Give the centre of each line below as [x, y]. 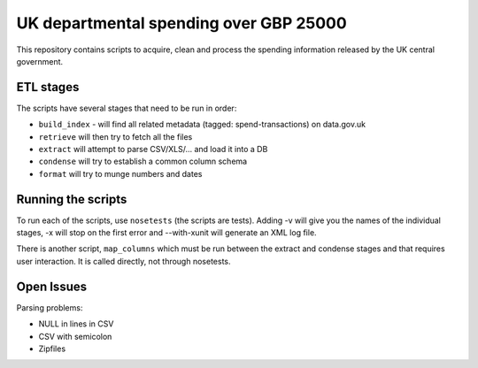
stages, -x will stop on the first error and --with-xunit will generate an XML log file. [167, 233]
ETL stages [48, 87]
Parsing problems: [50, 307]
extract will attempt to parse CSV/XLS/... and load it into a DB [153, 149]
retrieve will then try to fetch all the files [116, 136]
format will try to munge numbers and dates [120, 173]
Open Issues [52, 286]
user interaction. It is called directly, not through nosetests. [123, 261]
